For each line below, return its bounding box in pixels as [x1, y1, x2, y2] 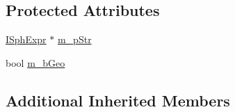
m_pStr [57, 32, 92, 47]
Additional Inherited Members [6, 89, 230, 111]
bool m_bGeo [6, 55, 65, 70]
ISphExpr [6, 32, 47, 47]
